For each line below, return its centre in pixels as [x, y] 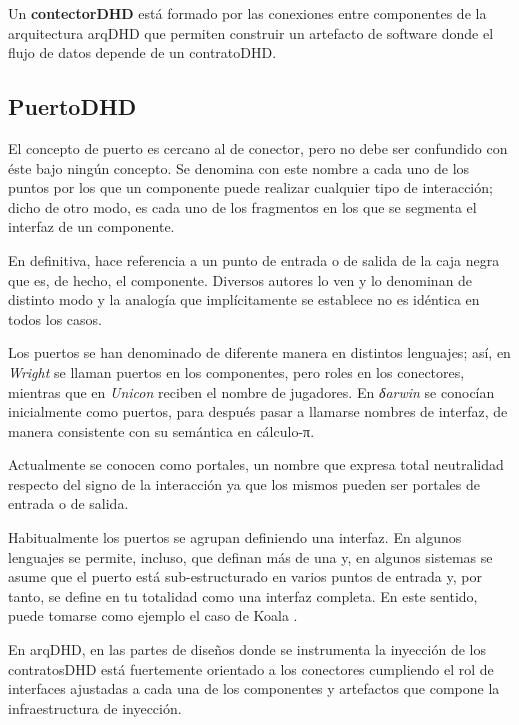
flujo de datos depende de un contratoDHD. [142, 52]
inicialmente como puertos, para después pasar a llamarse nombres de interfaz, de [258, 411]
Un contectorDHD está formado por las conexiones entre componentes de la [247, 13]
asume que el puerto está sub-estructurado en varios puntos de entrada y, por [245, 576]
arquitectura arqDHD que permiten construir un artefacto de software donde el [251, 32]
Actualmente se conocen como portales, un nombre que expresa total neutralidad [256, 464]
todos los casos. [55, 318]
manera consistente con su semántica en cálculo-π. [161, 430]
